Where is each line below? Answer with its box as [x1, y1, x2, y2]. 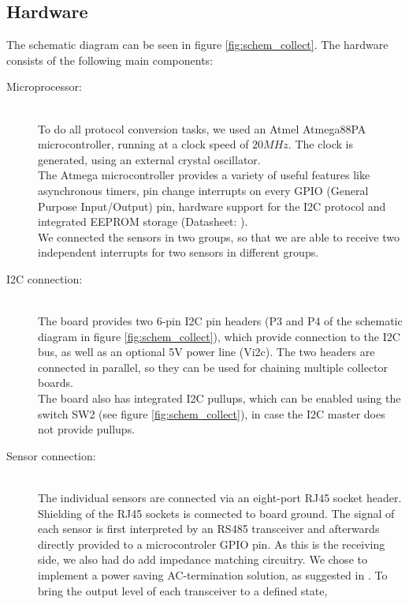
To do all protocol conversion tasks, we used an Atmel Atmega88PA [38, 120, 366, 137]
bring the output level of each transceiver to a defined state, [38, 582, 328, 598]
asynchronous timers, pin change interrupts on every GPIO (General [38, 182, 369, 198]
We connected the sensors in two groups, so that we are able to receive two [38, 228, 400, 245]
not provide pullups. [38, 421, 136, 437]
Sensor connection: [6, 447, 96, 463]
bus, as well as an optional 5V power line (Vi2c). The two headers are [38, 343, 375, 360]
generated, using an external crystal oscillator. [38, 151, 261, 167]
